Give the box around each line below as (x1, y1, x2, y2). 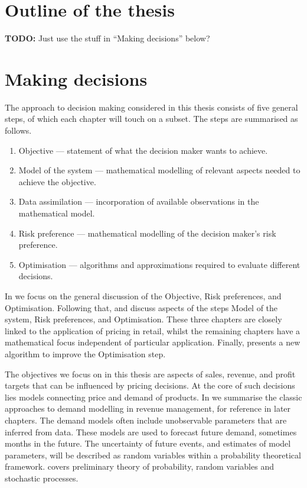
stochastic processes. (5, 471, 79, 484)
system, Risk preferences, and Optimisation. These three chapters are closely (5, 313, 282, 325)
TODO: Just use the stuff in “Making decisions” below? (5, 32, 210, 44)
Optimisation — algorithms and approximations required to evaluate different (18, 258, 301, 270)
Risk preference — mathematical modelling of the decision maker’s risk (18, 227, 276, 239)
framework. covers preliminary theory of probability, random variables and (5, 460, 274, 473)
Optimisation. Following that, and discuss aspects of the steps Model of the (5, 301, 278, 314)
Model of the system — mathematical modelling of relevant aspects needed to (18, 164, 301, 176)
